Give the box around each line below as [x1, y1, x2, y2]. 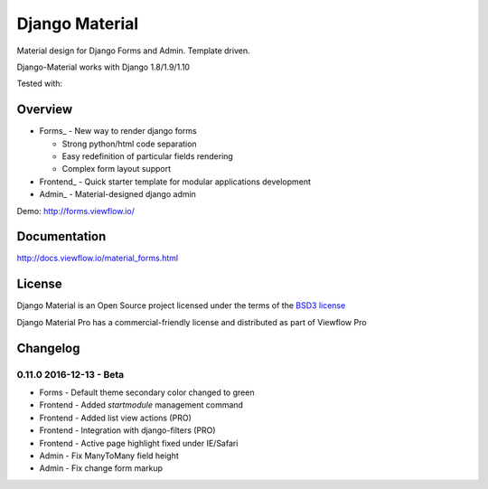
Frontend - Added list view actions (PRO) [39, 412, 192, 423]
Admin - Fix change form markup [39, 463, 163, 474]
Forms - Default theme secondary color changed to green [39, 387, 255, 398]
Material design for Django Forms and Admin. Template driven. [16, 45, 250, 56]
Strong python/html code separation [61, 138, 198, 149]
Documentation [16, 229, 107, 244]
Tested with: [16, 78, 63, 89]
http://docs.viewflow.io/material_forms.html [16, 253, 179, 264]
